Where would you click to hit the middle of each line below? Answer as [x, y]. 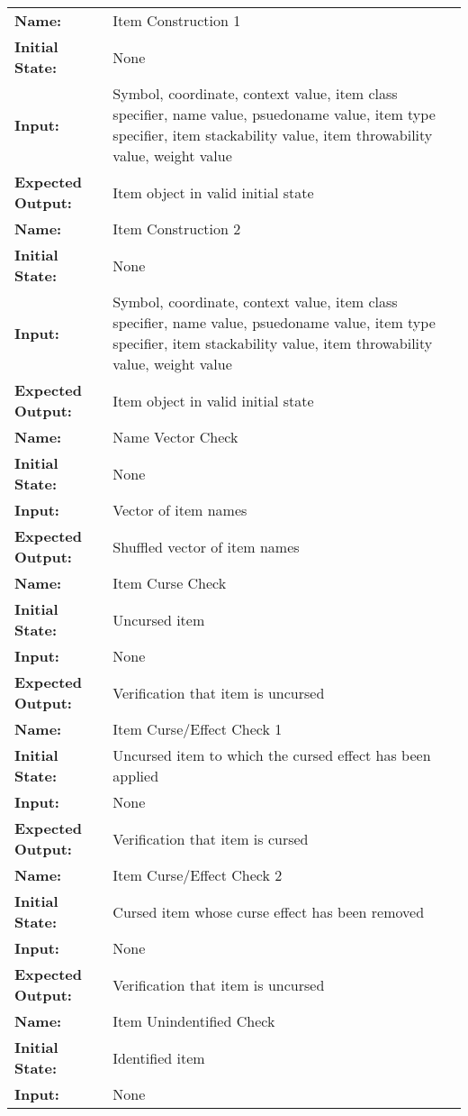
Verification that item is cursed [211, 838]
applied [136, 776]
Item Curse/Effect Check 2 [198, 875]
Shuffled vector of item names [206, 546]
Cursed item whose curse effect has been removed [269, 911]
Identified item [159, 1057]
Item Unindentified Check [194, 1021]
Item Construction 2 [177, 229]
